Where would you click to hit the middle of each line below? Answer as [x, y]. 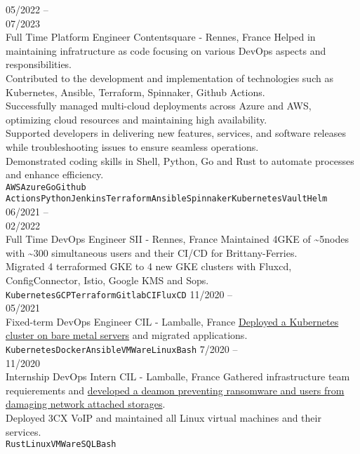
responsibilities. [39, 64]
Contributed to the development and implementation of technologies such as [169, 78]
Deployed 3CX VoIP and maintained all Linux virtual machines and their [164, 418]
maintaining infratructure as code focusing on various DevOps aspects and [166, 50]
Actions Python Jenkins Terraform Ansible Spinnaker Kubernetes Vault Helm [167, 199]
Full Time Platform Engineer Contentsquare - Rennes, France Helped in [161, 37]
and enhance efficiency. [55, 174]
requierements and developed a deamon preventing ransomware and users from [175, 390]
